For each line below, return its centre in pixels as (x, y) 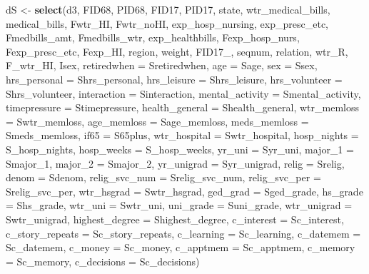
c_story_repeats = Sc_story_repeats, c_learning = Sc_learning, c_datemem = (183, 233)
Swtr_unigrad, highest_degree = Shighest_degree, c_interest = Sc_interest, (175, 219)
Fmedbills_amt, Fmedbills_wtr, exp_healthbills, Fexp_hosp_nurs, (153, 37)
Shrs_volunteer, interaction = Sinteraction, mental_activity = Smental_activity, (183, 93)
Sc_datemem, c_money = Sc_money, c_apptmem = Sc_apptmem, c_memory (181, 247)
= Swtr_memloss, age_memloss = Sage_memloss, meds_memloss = (157, 121)
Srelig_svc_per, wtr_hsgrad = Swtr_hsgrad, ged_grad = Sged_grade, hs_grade (184, 191)
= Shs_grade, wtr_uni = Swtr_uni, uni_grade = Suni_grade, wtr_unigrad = (179, 205)
